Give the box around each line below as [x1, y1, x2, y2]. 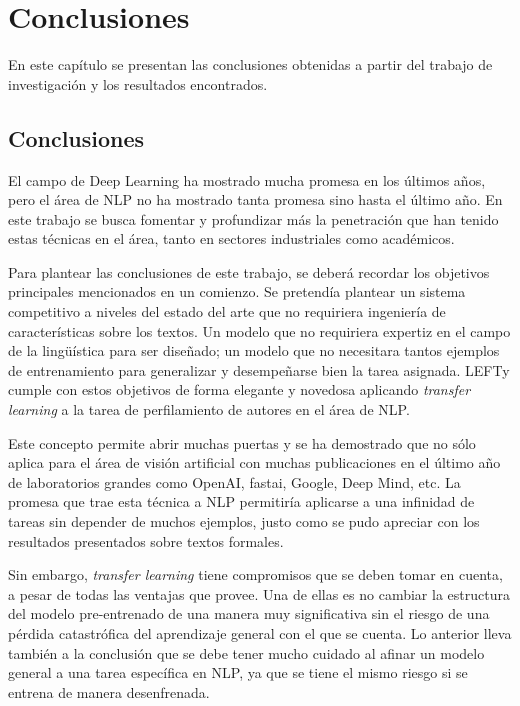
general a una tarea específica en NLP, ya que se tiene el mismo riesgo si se [8, 662, 468, 683]
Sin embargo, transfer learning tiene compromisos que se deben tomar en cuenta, [8, 564, 503, 585]
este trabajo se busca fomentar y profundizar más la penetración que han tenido [8, 208, 499, 229]
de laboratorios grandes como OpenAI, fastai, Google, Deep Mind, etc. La [8, 471, 461, 492]
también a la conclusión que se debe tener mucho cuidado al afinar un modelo [8, 642, 485, 663]
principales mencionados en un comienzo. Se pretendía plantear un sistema [8, 281, 466, 302]
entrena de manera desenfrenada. [8, 681, 210, 702]
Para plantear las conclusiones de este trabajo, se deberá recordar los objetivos [8, 261, 490, 282]
